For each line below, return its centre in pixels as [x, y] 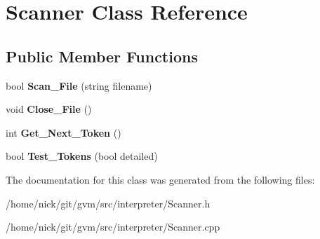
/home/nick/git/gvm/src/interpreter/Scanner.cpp [113, 227]
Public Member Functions [102, 56]
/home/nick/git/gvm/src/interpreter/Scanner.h [108, 203]
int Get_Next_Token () [64, 132]
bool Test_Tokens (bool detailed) [82, 156]
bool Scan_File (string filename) [79, 85]
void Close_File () [49, 109]
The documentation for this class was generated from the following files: [160, 179]
